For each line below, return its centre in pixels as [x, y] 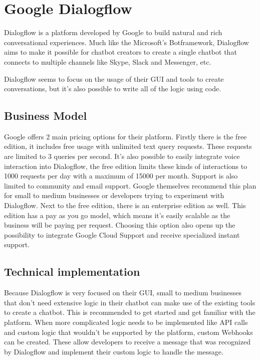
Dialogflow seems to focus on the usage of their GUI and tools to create [114, 78]
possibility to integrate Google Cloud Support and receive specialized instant [122, 234]
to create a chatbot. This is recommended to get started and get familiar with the [130, 312]
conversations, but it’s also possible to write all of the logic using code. [113, 88]
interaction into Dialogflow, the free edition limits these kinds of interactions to [126, 166]
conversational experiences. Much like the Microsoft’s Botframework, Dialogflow [126, 42]
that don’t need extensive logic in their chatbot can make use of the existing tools [130, 302]
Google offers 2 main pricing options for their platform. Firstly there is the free [125, 136]
